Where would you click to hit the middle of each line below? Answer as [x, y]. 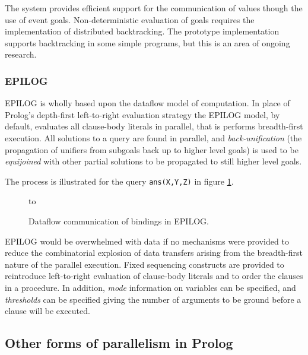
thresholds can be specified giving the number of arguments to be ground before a [153, 299]
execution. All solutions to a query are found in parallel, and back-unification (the [153, 137]
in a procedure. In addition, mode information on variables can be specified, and [150, 287]
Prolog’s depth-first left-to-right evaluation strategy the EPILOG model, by [142, 114]
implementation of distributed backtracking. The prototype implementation [142, 31]
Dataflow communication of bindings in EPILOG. [119, 221]
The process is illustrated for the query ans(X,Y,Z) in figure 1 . [119, 181]
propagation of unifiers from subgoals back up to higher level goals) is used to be [152, 149]
